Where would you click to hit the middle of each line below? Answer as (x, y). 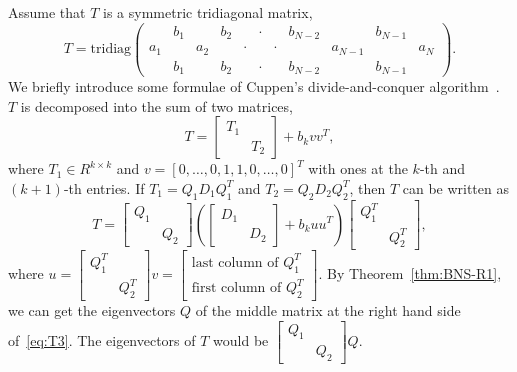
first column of (236, 288)
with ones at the (358, 168)
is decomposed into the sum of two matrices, (156, 105)
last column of (235, 262)
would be (241, 339)
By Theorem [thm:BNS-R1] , (414, 273)
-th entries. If (104, 187)
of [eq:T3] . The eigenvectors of (102, 339)
